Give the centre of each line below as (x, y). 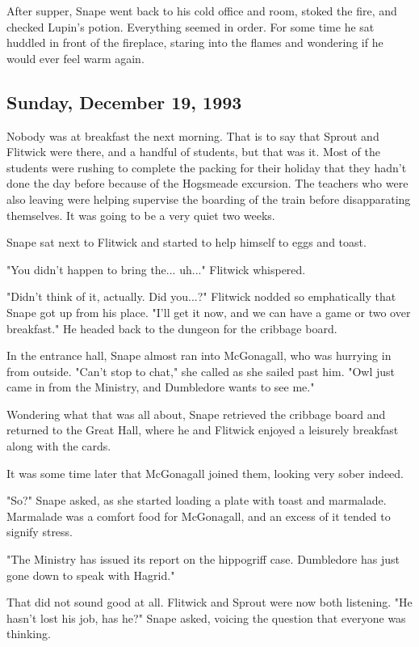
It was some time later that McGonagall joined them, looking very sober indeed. (205, 473)
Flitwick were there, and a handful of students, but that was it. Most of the (193, 152)
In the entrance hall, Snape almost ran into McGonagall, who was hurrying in (199, 355)
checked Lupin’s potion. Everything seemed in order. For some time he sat (191, 26)
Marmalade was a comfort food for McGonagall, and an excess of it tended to (199, 516)
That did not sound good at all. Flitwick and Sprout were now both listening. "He (209, 602)
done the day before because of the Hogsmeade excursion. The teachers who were (207, 183)
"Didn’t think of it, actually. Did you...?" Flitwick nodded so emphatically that (201, 296)
